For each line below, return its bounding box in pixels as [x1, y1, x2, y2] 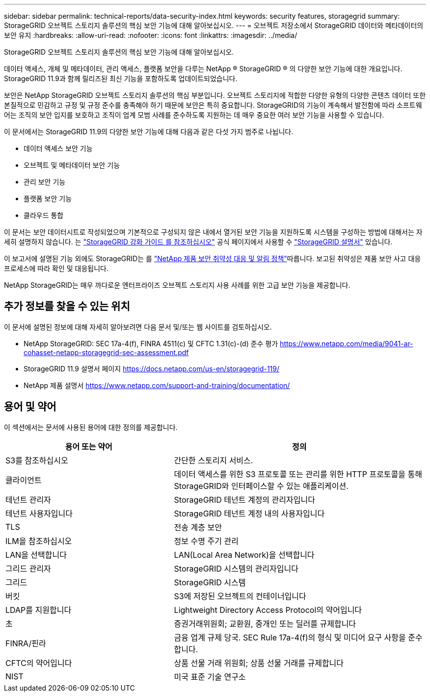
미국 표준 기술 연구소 [174, 671, 246, 682]
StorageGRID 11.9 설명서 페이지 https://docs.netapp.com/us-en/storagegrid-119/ [24, 364, 279, 373]
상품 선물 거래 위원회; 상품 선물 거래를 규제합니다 [174, 658, 344, 668]
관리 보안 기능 [24, 178, 66, 186]
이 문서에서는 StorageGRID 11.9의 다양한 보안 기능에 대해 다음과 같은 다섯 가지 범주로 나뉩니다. [4, 127, 294, 136]
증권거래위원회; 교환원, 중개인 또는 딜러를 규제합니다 [174, 618, 356, 629]
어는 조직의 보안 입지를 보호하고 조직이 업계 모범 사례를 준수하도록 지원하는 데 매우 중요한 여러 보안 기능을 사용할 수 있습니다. [4, 111, 384, 119]
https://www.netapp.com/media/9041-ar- [280, 339, 413, 348]
